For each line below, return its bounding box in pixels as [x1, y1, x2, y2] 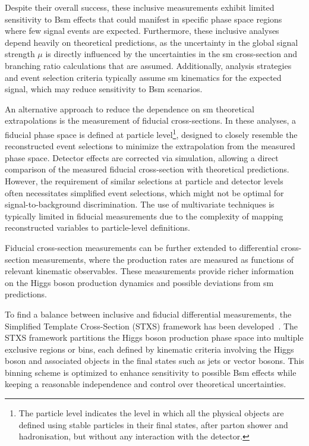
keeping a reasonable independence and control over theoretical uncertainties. [5, 378, 286, 390]
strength [5, 48, 35, 60]
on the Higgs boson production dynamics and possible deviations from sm [5, 276, 274, 288]
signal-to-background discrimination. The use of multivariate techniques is [5, 198, 275, 211]
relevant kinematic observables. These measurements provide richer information [5, 265, 294, 277]
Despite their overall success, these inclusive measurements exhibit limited [5, 1, 275, 13]
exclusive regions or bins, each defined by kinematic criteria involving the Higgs [5, 343, 294, 355]
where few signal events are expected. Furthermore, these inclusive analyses [5, 24, 279, 37]
